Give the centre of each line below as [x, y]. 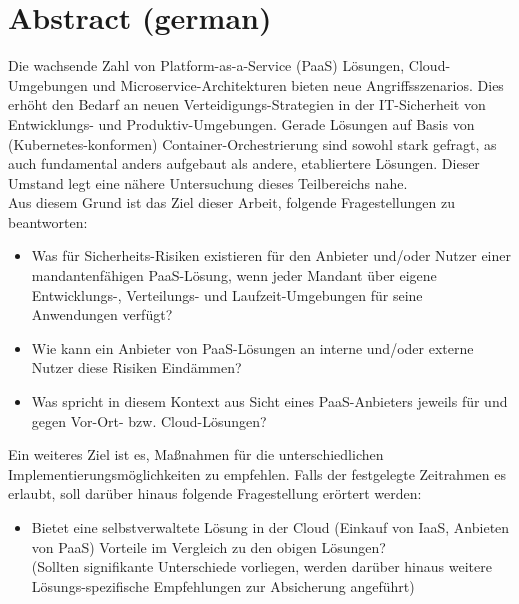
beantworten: [48, 221]
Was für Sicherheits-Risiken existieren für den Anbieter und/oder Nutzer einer [271, 255]
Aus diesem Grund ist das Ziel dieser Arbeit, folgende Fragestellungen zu [231, 202]
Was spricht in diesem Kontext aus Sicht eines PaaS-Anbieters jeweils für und [269, 401]
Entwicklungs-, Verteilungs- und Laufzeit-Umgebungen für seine [227, 294]
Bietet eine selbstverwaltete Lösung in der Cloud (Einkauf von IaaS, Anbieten [270, 527]
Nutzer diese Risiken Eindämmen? [136, 367]
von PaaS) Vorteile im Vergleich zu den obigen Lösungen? [208, 546]
